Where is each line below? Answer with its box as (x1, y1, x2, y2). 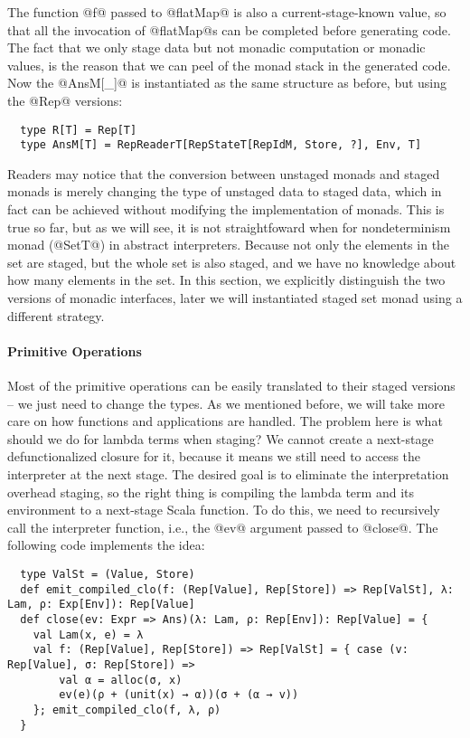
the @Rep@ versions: (7, 90, 123, 109)
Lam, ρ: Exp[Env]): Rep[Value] (7, 598, 195, 611)
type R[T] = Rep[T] (20, 123, 137, 137)
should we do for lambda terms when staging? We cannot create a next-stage (7, 429, 434, 448)
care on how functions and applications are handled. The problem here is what (7, 412, 443, 430)
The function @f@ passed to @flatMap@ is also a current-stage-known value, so (7, 3, 446, 21)
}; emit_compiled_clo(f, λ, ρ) (33, 703, 221, 716)
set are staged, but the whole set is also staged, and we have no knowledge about (7, 252, 456, 271)
